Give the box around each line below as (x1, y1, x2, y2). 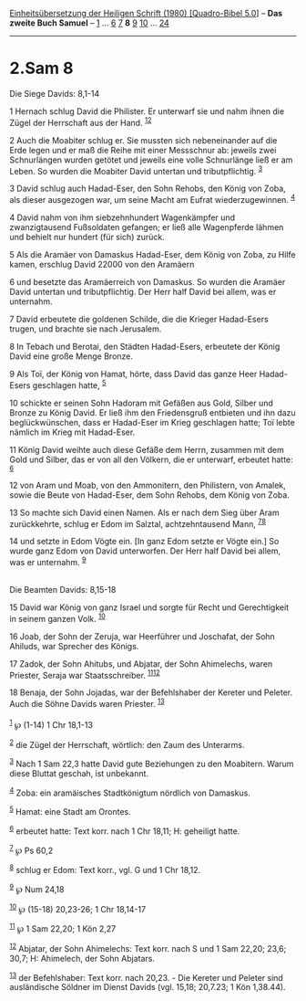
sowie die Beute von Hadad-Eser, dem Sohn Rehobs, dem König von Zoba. (9, 489, 290, 500)
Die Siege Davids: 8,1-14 (9, 88, 100, 99)
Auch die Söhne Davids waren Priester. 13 (9, 697, 166, 709)
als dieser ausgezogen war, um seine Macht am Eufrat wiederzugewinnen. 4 (9, 193, 296, 205)
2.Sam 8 (9, 58, 74, 79)
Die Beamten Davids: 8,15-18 (9, 584, 117, 595)
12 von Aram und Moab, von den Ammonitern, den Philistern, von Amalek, (9, 479, 287, 490)
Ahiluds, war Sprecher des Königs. (9, 640, 139, 651)
